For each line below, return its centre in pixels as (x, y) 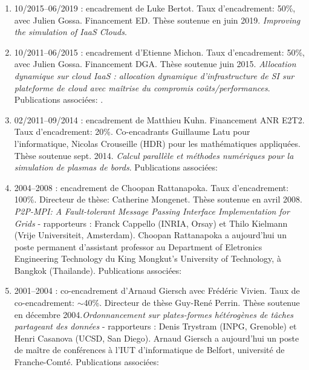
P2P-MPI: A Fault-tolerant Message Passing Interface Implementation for (152, 211)
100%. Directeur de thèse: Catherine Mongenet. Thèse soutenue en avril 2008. (158, 199)
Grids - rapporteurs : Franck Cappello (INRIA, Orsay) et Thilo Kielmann (151, 223)
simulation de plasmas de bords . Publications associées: (116, 167)
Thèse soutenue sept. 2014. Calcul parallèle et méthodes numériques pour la (154, 155)
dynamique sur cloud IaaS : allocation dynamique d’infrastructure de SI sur (154, 75)
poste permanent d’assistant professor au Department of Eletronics (138, 246)
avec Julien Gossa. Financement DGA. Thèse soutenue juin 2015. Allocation (155, 64)
